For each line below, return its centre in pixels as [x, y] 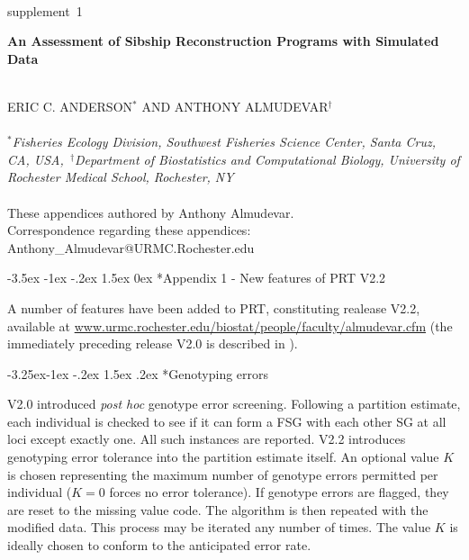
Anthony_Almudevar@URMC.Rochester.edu [131, 247]
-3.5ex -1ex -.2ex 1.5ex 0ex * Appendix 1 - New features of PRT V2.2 [197, 278]
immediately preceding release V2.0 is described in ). [153, 343]
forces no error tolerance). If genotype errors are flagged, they [279, 492]
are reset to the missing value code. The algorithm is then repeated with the [218, 509]
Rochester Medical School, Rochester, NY [121, 177]
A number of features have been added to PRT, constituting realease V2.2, [214, 307]
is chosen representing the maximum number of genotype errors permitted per [223, 474]
